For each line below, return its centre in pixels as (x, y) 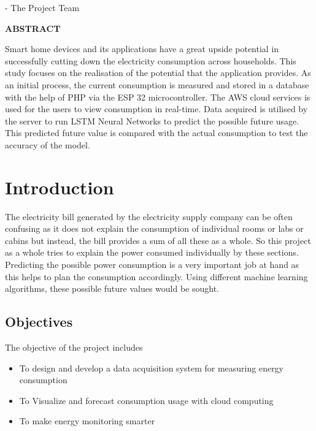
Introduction (60, 187)
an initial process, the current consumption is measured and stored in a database (157, 84)
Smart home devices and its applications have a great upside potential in (142, 49)
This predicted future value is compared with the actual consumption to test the (156, 133)
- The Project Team (42, 7)
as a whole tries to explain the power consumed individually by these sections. (152, 252)
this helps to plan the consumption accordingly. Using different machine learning (156, 276)
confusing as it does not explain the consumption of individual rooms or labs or (154, 228)
